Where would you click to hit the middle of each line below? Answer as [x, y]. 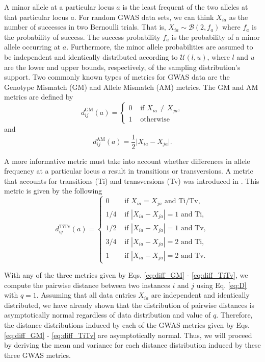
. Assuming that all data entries [86, 295]
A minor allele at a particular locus [59, 7]
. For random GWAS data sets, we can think [144, 17]
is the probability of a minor [216, 37]
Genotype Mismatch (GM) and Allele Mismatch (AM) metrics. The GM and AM [131, 87]
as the [238, 17]
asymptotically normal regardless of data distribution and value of [108, 315]
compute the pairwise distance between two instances [87, 285]
